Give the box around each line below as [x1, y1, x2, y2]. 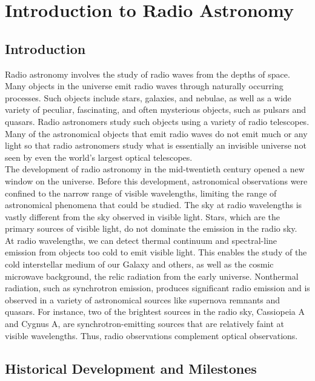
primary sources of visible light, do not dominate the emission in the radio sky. [5, 222, 297, 235]
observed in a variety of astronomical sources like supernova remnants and [5, 293, 280, 306]
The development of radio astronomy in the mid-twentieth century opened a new [5, 163, 305, 175]
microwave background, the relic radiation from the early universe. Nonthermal [5, 269, 299, 282]
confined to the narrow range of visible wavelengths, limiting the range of [5, 186, 277, 199]
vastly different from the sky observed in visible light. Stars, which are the [5, 210, 280, 223]
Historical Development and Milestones [5, 359, 257, 377]
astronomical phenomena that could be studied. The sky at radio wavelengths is [5, 198, 302, 211]
